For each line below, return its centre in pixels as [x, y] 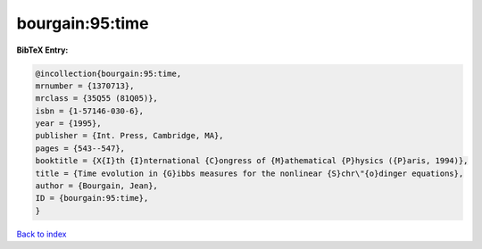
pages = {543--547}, [80, 148]
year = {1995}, [68, 124]
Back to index [42, 234]
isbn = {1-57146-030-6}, [90, 111]
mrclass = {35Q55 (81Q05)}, [96, 99]
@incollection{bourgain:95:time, [108, 73]
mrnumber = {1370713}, [85, 86]
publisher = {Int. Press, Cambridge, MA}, [129, 136]
